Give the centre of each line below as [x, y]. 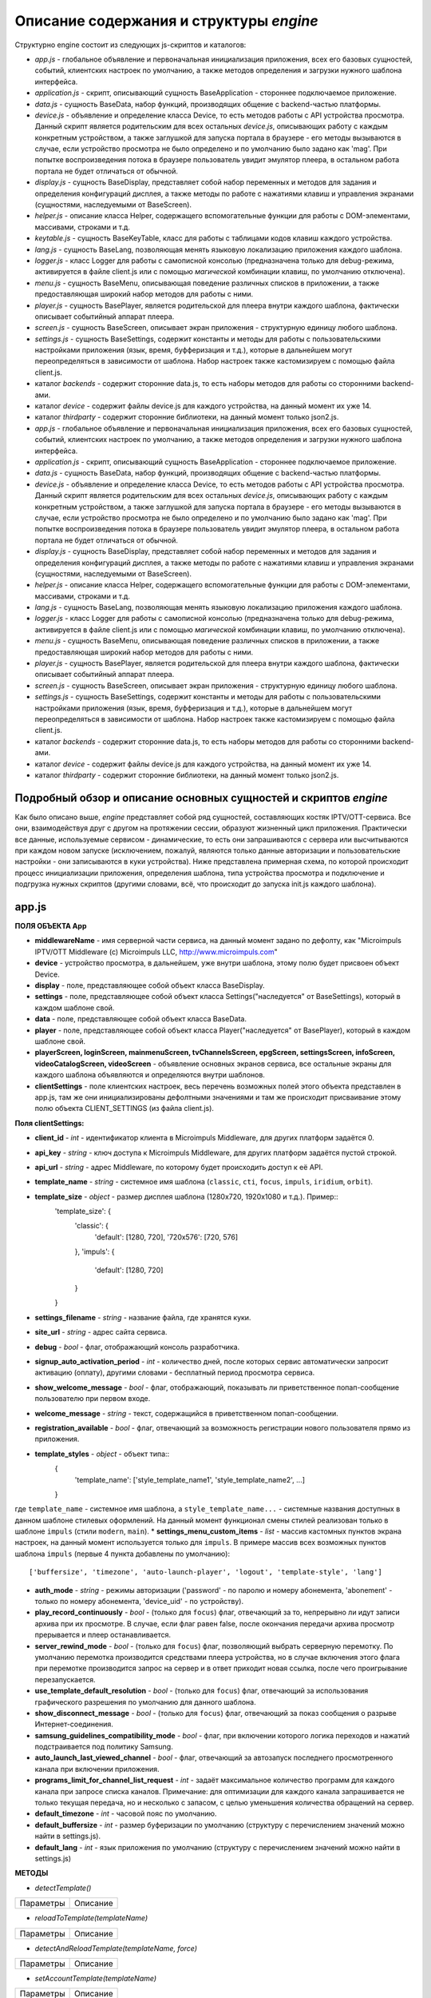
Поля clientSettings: [49, 1123]
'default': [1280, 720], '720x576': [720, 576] [166, 1237]
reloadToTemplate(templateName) [91, 1918]
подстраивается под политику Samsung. [104, 1747]
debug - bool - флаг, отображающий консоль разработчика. [137, 1347]
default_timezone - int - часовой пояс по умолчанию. [126, 1813]
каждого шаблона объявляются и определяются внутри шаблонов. [150, 1075]
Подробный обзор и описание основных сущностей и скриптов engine [201, 798]
